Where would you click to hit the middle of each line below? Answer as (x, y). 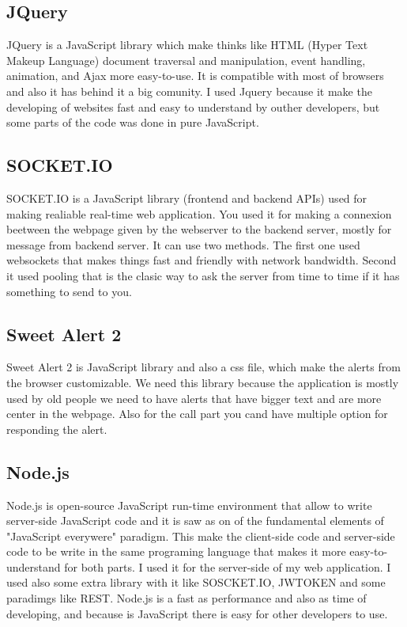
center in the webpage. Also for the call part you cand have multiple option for (197, 414)
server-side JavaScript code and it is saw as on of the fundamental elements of (195, 521)
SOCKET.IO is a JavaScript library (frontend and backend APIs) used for (187, 198)
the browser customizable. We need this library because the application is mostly (203, 382)
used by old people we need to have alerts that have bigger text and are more (194, 398)
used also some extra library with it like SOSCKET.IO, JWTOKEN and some (196, 582)
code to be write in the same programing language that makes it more (176, 551)
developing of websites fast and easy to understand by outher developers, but (193, 106)
